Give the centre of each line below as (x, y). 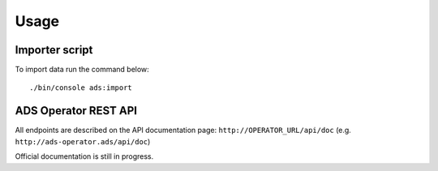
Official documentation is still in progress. (84, 156)
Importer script (54, 50)
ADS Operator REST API (76, 111)
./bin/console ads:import (81, 88)
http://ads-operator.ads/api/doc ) (83, 141)
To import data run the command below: (82, 70)
